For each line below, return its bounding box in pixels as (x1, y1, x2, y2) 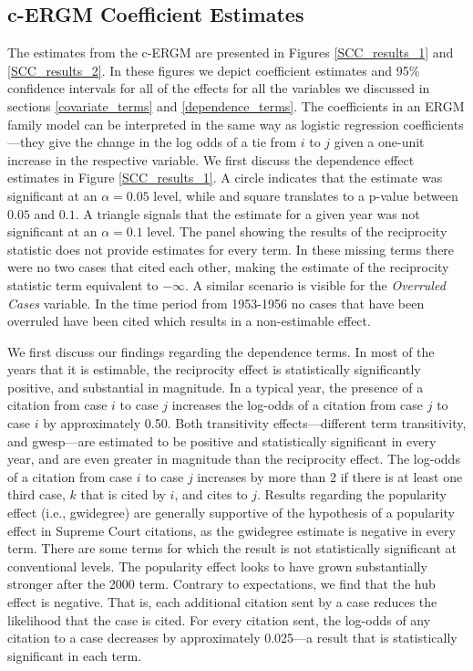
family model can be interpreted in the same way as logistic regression (7, 114, 399, 133)
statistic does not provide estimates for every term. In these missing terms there (7, 239, 455, 258)
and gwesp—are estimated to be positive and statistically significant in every (7, 431, 437, 450)
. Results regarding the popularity (257, 485, 447, 504)
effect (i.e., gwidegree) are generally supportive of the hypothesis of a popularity (7, 503, 455, 522)
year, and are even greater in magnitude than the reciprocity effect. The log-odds (7, 449, 460, 468)
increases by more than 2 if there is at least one (197, 467, 463, 486)
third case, (7, 485, 66, 504)
